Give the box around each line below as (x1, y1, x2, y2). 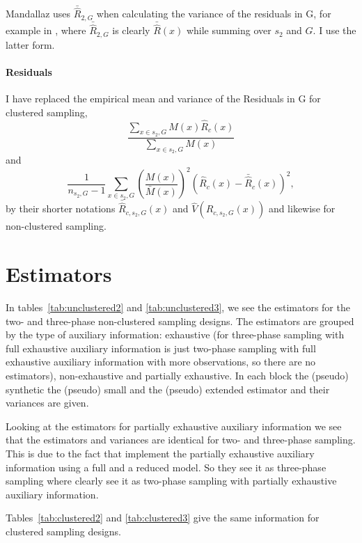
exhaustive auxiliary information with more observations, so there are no (6, 354, 316, 369)
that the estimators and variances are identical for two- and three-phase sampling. (6, 432, 356, 447)
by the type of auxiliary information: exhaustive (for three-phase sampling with (6, 327, 345, 342)
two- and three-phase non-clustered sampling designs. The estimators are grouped (6, 313, 354, 328)
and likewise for (268, 201, 336, 216)
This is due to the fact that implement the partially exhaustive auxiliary (6, 446, 315, 460)
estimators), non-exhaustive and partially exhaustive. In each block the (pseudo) (6, 368, 349, 382)
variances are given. (6, 395, 89, 410)
